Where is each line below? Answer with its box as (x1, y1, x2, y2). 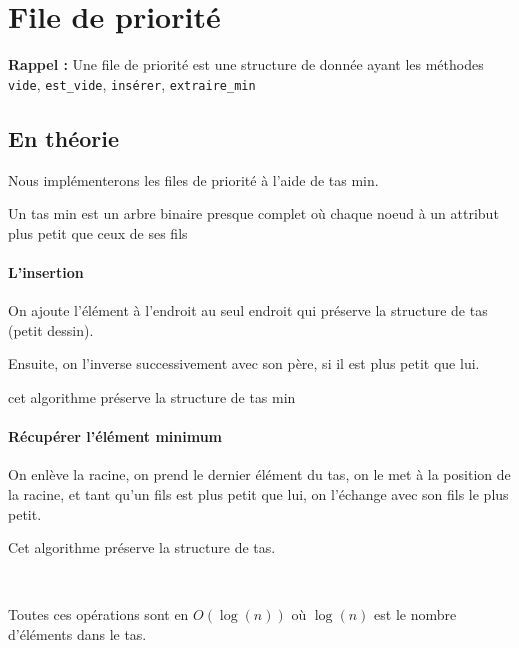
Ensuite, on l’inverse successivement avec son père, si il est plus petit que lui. (8, 353, 480, 374)
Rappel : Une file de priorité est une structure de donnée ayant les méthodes (8, 54, 484, 75)
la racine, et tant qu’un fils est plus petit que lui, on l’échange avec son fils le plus (8, 483, 509, 504)
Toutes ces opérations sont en (8, 604, 189, 625)
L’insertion (8, 261, 84, 282)
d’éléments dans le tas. (8, 623, 147, 644)
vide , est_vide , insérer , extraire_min (8, 73, 256, 94)
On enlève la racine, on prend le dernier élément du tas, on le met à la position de (8, 464, 511, 485)
